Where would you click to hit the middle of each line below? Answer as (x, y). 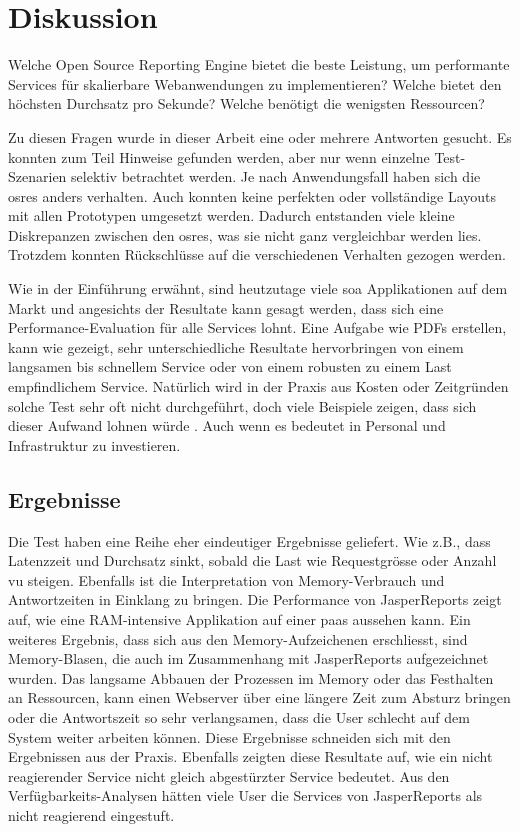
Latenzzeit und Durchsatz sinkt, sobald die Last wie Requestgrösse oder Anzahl (252, 560)
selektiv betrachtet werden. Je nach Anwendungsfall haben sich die (276, 176)
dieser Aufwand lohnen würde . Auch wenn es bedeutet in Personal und (227, 425)
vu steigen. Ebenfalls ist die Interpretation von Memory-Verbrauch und (226, 579)
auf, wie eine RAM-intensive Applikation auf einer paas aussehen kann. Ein (239, 618)
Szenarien (37, 176)
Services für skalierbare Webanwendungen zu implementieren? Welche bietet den (255, 83)
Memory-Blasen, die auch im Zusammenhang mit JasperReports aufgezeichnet (248, 658)
